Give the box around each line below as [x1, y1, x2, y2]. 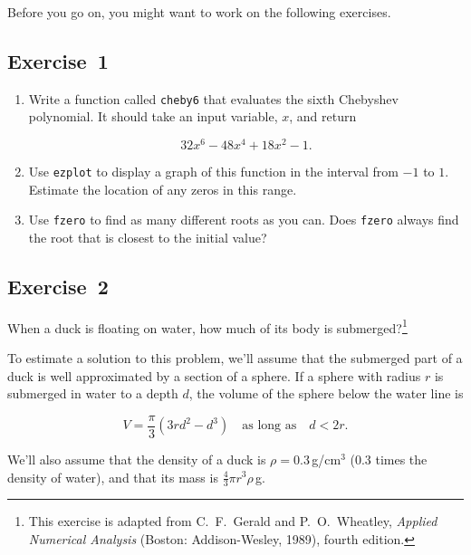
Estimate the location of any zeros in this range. [28, 179, 297, 198]
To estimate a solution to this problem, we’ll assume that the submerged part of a [7, 349, 463, 368]
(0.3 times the [350, 449, 428, 468]
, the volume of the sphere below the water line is [188, 384, 464, 403]
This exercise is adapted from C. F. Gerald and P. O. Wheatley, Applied [28, 512, 437, 531]
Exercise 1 [7, 46, 109, 74]
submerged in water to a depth [7, 384, 178, 403]
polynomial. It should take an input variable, [28, 107, 278, 126]
